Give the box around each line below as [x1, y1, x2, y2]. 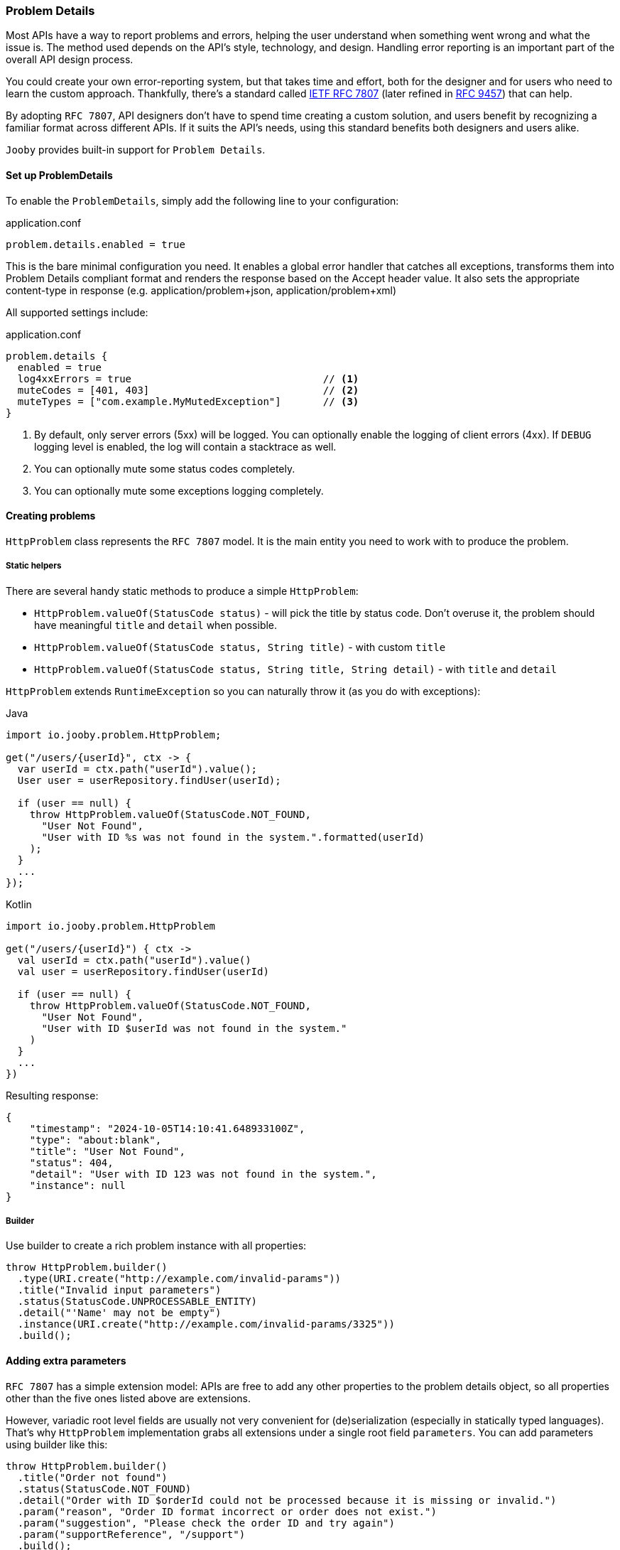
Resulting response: [6, 1089, 99, 1102]
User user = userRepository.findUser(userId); [17, 774, 281, 786]
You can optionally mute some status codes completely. [34, 462, 295, 475]
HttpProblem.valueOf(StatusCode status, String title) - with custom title [34, 640, 446, 653]
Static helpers [6, 561, 62, 571]
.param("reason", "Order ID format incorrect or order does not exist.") [17, 1505, 437, 1517]
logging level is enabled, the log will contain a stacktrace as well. [34, 440, 337, 453]
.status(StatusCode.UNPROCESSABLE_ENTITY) [17, 1296, 258, 1308]
